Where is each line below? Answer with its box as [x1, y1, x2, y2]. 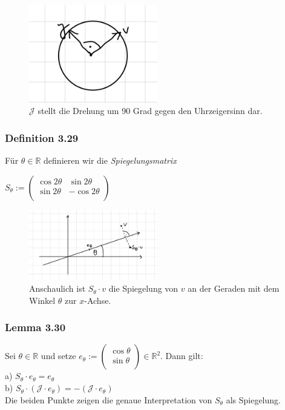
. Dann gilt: [160, 349, 203, 362]
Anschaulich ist [29, 282, 86, 295]
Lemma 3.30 [5, 320, 66, 335]
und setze [41, 349, 76, 362]
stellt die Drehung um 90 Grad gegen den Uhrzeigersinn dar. [38, 104, 263, 117]
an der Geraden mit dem [188, 282, 280, 295]
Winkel [29, 294, 56, 306]
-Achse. [84, 294, 111, 306]
